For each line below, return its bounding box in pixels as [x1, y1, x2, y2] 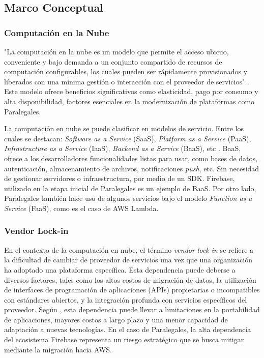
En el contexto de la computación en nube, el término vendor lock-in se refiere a [4, 244, 254, 255]
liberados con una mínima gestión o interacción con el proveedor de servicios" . [4, 76, 249, 86]
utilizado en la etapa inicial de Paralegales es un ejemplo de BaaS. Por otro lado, [4, 183, 256, 193]
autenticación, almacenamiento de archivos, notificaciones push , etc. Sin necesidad [4, 163, 259, 173]
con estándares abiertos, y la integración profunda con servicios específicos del [4, 294, 247, 305]
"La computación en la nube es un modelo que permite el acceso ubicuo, [4, 46, 229, 56]
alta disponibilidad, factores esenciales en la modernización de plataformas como [4, 96, 255, 106]
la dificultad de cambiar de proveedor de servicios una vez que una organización [4, 254, 253, 265]
